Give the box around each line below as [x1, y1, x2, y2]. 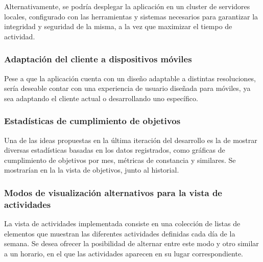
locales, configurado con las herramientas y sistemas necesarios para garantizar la [4, 11, 258, 21]
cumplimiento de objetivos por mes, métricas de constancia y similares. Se [4, 154, 236, 165]
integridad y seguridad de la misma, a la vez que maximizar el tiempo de [4, 21, 232, 32]
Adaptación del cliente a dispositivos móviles [4, 53, 192, 65]
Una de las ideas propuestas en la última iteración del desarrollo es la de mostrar [4, 134, 257, 145]
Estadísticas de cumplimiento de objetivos [4, 114, 181, 127]
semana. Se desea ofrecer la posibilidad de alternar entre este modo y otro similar [4, 238, 259, 249]
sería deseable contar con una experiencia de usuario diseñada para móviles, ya [4, 83, 251, 93]
